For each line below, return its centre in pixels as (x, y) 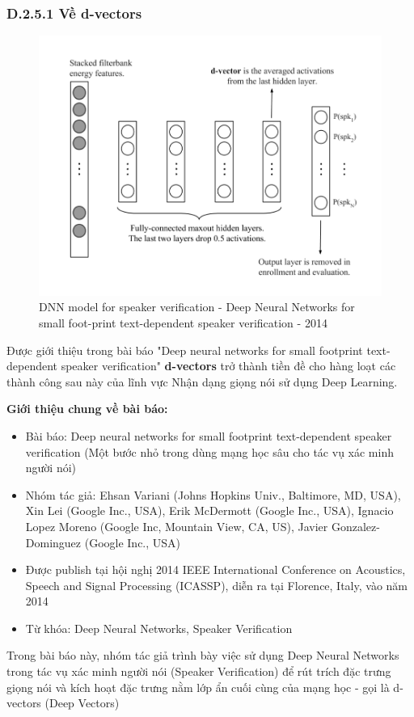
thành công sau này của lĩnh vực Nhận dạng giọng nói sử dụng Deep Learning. (202, 381)
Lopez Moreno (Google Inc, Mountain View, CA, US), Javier (177, 526)
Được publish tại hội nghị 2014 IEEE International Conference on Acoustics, (215, 569)
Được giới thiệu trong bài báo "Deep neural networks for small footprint (185, 350)
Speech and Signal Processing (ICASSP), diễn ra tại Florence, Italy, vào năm (217, 585)
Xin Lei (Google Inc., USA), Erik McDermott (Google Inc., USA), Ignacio (209, 510)
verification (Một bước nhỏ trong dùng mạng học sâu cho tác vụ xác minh (209, 451)
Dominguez (53, 542)
